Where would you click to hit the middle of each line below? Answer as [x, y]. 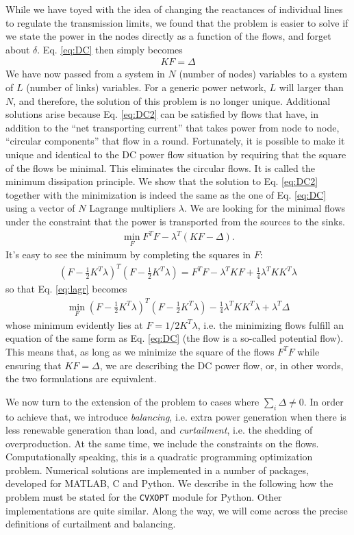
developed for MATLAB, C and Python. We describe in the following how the [169, 483]
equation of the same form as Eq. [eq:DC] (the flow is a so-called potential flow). [175, 338]
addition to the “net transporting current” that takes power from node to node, [173, 127]
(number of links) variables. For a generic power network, [146, 87]
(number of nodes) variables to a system [263, 74]
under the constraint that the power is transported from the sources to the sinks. [175, 221]
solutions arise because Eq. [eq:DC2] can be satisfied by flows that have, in [162, 114]
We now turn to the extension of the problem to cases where [132, 401]
